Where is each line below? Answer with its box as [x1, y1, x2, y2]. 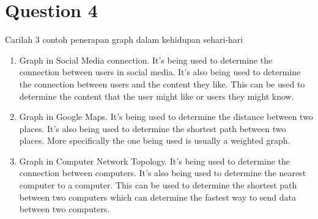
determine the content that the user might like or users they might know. [19, 89, 294, 102]
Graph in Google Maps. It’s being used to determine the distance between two [19, 110, 313, 123]
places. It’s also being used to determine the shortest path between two [19, 122, 286, 135]
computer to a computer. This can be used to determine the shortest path [19, 179, 297, 191]
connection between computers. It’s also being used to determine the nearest [19, 166, 306, 179]
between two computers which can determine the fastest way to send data [19, 190, 296, 203]
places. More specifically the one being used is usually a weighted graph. [19, 134, 290, 147]
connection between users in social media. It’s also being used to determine [19, 65, 301, 78]
